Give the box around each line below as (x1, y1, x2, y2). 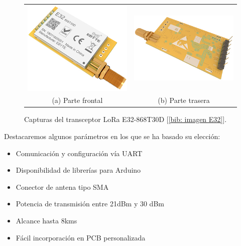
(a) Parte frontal (52, 95, 103, 105)
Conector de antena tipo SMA (16, 181, 109, 192)
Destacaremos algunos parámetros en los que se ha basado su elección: (4, 131, 220, 142)
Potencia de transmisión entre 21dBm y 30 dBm (16, 198, 164, 209)
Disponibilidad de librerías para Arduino (16, 165, 141, 175)
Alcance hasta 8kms (16, 215, 77, 225)
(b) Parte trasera (158, 95, 210, 105)
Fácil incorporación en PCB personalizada (16, 232, 146, 242)
